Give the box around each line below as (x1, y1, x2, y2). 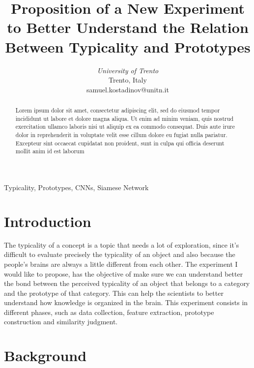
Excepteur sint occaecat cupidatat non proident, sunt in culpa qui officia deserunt (15, 139, 225, 147)
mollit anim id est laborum (15, 147, 85, 155)
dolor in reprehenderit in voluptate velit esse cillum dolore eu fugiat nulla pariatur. (15, 131, 227, 139)
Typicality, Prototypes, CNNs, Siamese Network (4, 182, 149, 193)
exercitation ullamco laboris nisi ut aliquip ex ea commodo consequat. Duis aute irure (15, 122, 235, 131)
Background (4, 345, 87, 366)
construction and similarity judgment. (4, 316, 118, 327)
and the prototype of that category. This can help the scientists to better (4, 287, 224, 298)
